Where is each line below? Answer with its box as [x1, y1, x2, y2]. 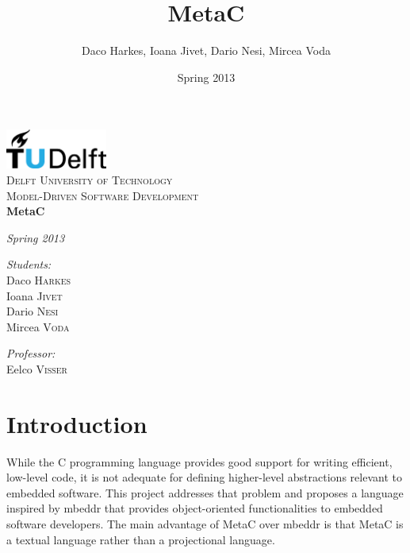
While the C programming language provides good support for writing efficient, [6, 453, 393, 470]
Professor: [6, 345, 56, 362]
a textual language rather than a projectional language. [6, 531, 275, 547]
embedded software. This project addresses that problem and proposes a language [6, 484, 404, 501]
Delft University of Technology [6, 172, 173, 188]
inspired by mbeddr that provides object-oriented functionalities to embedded [6, 500, 383, 516]
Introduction [6, 407, 148, 439]
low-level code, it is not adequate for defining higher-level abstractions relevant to [6, 469, 402, 485]
